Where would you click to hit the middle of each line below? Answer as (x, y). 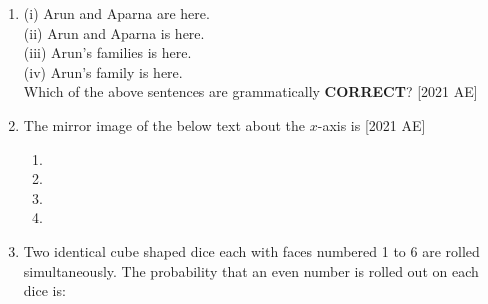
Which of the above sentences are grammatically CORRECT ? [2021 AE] (250, 91)
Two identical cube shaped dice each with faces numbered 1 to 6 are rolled (251, 250)
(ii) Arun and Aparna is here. (114, 32)
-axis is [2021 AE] (371, 124)
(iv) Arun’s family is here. (103, 71)
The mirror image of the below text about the (164, 124)
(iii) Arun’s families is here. (107, 52)
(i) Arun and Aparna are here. (116, 13)
